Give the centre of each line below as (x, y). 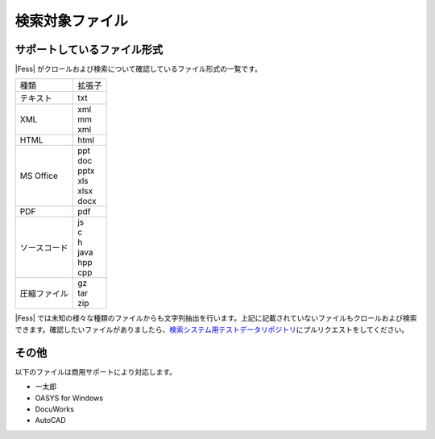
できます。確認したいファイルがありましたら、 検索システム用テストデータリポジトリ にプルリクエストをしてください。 (212, 329)
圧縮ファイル (44, 294)
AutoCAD (50, 420)
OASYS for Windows (69, 398)
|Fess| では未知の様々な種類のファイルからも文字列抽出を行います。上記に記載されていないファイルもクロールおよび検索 (216, 318)
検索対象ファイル (72, 21)
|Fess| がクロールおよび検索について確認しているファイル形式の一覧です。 (138, 69)
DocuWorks (54, 409)
